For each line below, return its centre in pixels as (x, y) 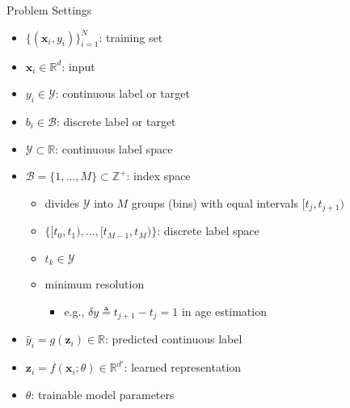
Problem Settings (49, 10)
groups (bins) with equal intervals (215, 202)
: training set (131, 37)
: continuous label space (114, 148)
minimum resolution (95, 284)
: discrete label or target (116, 121)
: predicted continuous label (174, 339)
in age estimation (224, 311)
